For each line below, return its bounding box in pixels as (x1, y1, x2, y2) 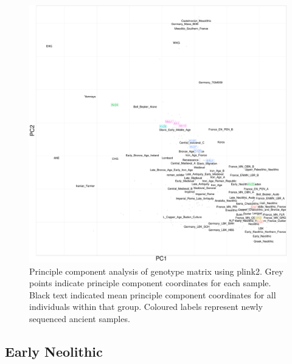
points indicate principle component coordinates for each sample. (29, 276, 271, 289)
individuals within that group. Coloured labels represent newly (29, 300, 263, 313)
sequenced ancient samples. (29, 312, 130, 325)
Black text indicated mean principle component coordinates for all (29, 288, 276, 301)
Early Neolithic (5, 342, 103, 360)
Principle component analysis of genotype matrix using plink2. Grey (29, 264, 283, 277)
